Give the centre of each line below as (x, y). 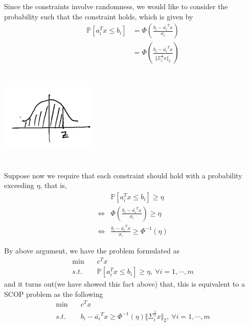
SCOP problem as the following (54, 294)
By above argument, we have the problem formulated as (92, 251)
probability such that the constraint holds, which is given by (99, 16)
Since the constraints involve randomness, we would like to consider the (116, 6)
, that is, (53, 185)
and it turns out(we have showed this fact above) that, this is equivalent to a (124, 284)
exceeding (19, 185)
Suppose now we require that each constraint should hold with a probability (123, 175)
